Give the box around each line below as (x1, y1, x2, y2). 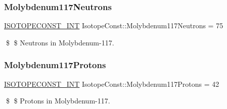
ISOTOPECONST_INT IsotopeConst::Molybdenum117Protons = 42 (4, 78, 219, 89)
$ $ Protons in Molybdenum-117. (6, 95, 110, 106)
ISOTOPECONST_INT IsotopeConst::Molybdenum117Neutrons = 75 (4, 20, 223, 31)
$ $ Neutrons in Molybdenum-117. (6, 37, 114, 47)
